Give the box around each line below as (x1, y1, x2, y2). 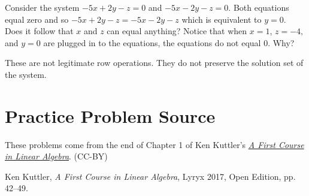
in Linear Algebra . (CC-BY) (5, 150, 108, 162)
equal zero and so (5, 13, 69, 25)
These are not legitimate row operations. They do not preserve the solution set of (5, 56, 304, 69)
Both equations (233, 1, 289, 13)
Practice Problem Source (5, 103, 216, 128)
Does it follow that (5, 25, 74, 37)
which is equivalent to (181, 13, 262, 25)
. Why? (268, 36, 295, 49)
